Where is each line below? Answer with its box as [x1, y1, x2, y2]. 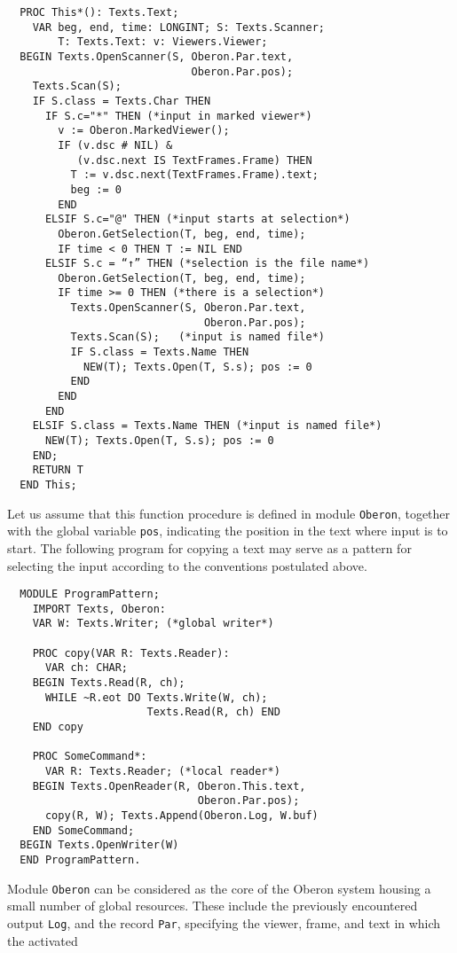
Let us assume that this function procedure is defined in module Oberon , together [7, 504, 451, 522]
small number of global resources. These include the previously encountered [7, 896, 418, 915]
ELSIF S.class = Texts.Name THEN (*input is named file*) [32, 419, 382, 433]
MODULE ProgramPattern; [20, 588, 160, 601]
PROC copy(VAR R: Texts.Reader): [32, 646, 230, 660]
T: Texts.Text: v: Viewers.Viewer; [58, 35, 268, 49]
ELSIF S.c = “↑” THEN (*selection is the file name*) [44, 257, 370, 270]
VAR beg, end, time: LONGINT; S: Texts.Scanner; [32, 20, 325, 34]
